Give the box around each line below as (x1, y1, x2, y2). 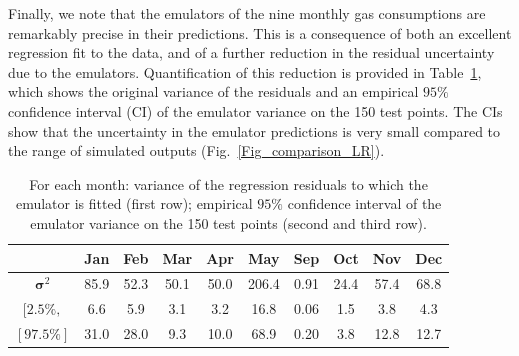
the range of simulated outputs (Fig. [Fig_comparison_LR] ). (8, 140, 385, 161)
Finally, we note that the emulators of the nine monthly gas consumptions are (8, 3, 486, 23)
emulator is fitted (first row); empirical (15, 193, 253, 214)
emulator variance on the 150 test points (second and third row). (30, 212, 427, 233)
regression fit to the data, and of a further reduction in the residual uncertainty (8, 42, 495, 63)
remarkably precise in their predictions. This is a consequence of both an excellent (8, 22, 512, 43)
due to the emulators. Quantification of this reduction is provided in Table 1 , (8, 61, 482, 82)
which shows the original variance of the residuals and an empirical (8, 81, 419, 102)
